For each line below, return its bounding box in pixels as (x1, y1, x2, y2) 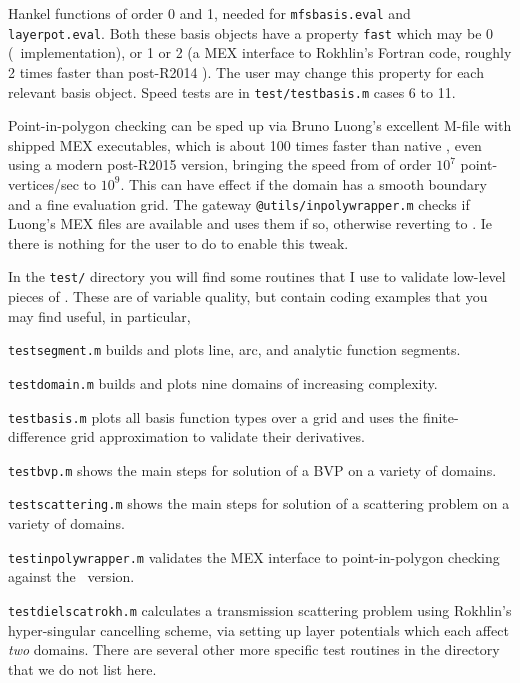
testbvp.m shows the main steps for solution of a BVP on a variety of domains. (8, 459, 497, 480)
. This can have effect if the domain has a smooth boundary (120, 173, 487, 194)
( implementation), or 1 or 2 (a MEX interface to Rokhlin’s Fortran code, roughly (8, 42, 512, 63)
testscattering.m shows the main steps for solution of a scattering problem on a (8, 493, 510, 514)
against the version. (8, 566, 135, 587)
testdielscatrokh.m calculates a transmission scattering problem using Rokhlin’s (8, 599, 512, 620)
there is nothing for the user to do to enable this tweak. (8, 232, 349, 253)
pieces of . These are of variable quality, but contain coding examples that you (8, 286, 488, 307)
